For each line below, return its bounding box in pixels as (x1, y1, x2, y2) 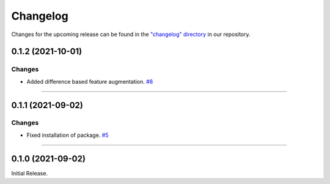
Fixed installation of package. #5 (26, 131, 109, 139)
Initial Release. (11, 169, 48, 177)
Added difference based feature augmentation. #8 (26, 78, 153, 85)
